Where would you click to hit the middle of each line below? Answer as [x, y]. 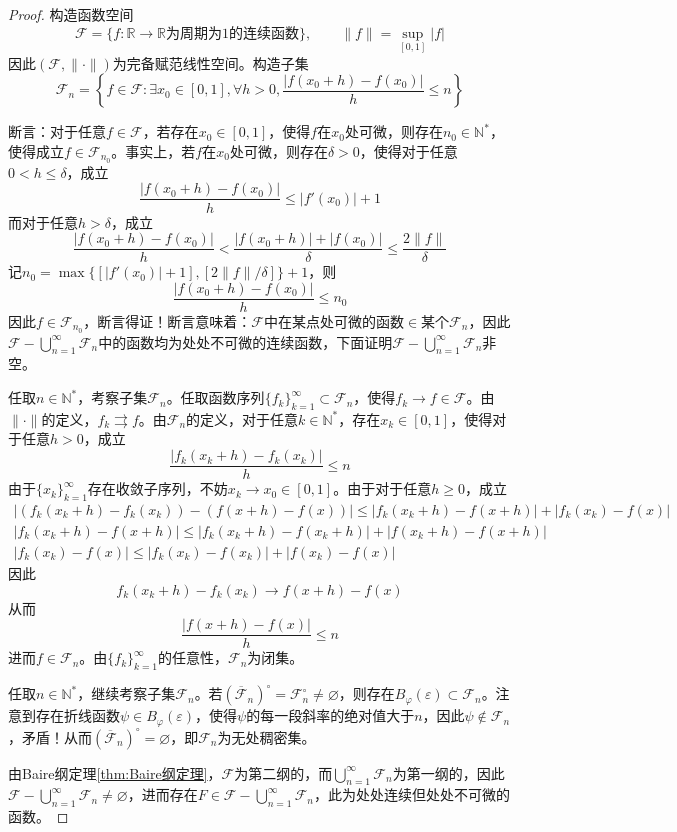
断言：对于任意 [57, 131]
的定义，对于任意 [242, 418]
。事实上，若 [153, 151]
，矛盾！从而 [50, 736]
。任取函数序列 [215, 397]
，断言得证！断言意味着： [167, 320]
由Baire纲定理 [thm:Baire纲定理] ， [115, 772]
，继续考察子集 [126, 693]
